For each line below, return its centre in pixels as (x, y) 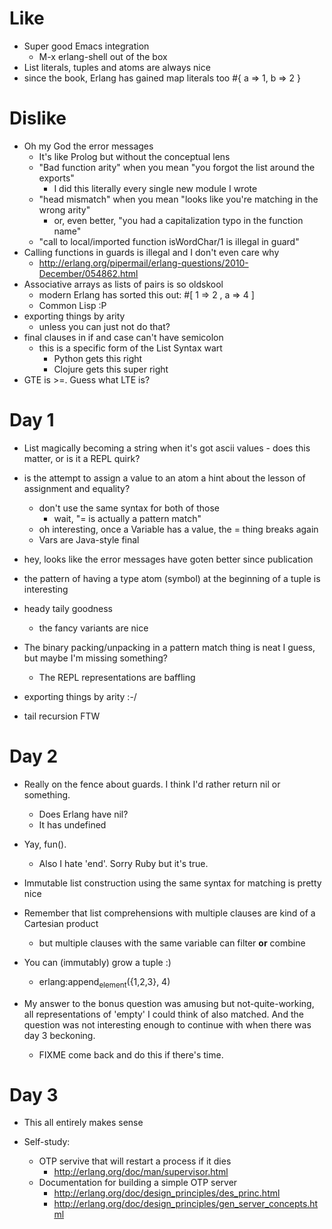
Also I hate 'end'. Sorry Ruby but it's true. (123, 863)
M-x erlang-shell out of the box (103, 56)
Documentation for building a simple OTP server (138, 1183)
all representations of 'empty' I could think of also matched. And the (163, 1014)
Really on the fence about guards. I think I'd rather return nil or (152, 784)
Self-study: (47, 1142)
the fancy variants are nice (93, 628)
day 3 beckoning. (59, 1035)
